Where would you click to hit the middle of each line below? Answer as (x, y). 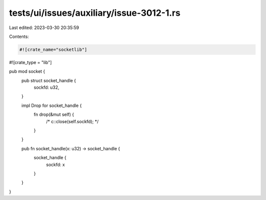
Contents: (19, 36)
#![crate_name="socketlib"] (53, 50)
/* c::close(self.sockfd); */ (72, 121)
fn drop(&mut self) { (54, 115)
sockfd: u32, (47, 87)
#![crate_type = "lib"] (30, 62)
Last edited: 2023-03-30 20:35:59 (44, 28)
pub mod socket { (27, 71)
